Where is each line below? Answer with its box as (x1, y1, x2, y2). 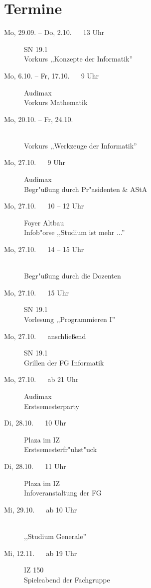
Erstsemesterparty (24, 400, 79, 411)
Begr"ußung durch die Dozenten (24, 270, 121, 281)
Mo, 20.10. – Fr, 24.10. (4, 113, 73, 124)
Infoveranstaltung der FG (24, 487, 102, 498)
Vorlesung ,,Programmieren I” (24, 314, 116, 324)
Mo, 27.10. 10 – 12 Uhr (4, 200, 84, 211)
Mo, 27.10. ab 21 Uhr (4, 374, 79, 384)
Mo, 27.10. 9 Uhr (4, 157, 65, 167)
